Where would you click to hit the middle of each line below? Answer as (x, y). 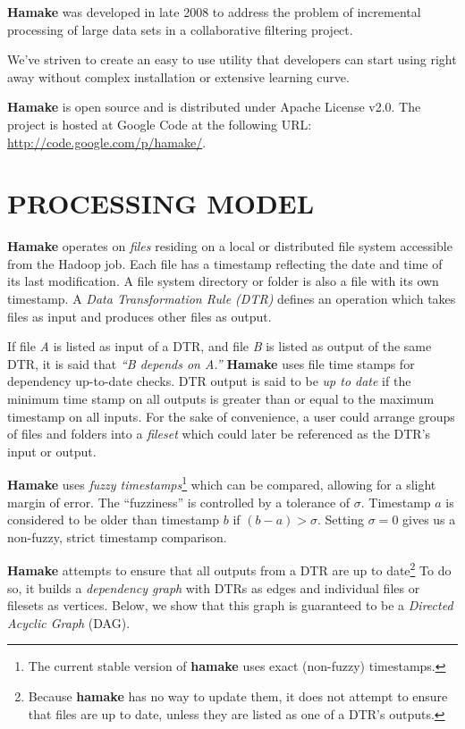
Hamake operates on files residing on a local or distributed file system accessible (230, 246)
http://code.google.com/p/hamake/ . (107, 142)
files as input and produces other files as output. (139, 316)
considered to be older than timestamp (114, 520)
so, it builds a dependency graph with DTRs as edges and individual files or (214, 587)
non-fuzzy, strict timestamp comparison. (117, 536)
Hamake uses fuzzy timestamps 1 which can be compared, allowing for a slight (222, 483)
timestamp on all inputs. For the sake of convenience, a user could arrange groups (231, 416)
